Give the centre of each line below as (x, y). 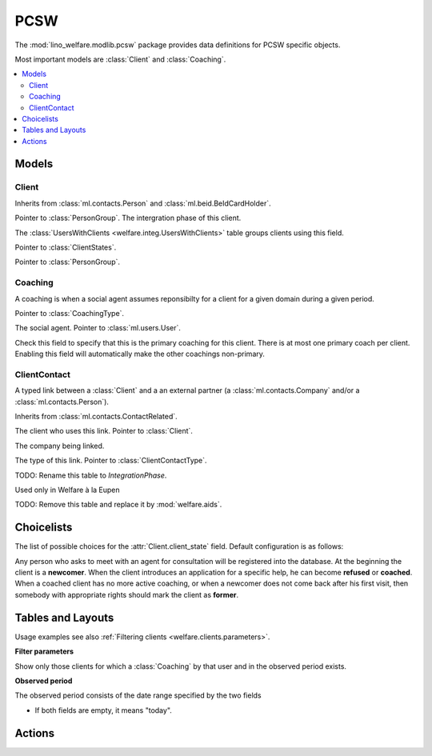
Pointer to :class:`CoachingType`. (69, 313)
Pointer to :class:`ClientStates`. (66, 247)
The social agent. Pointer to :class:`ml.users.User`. (98, 328)
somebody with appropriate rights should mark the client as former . (127, 594)
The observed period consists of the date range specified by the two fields (138, 695)
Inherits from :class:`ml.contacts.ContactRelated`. (96, 417)
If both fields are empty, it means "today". (103, 710)
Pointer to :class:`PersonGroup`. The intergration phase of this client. (128, 218)
